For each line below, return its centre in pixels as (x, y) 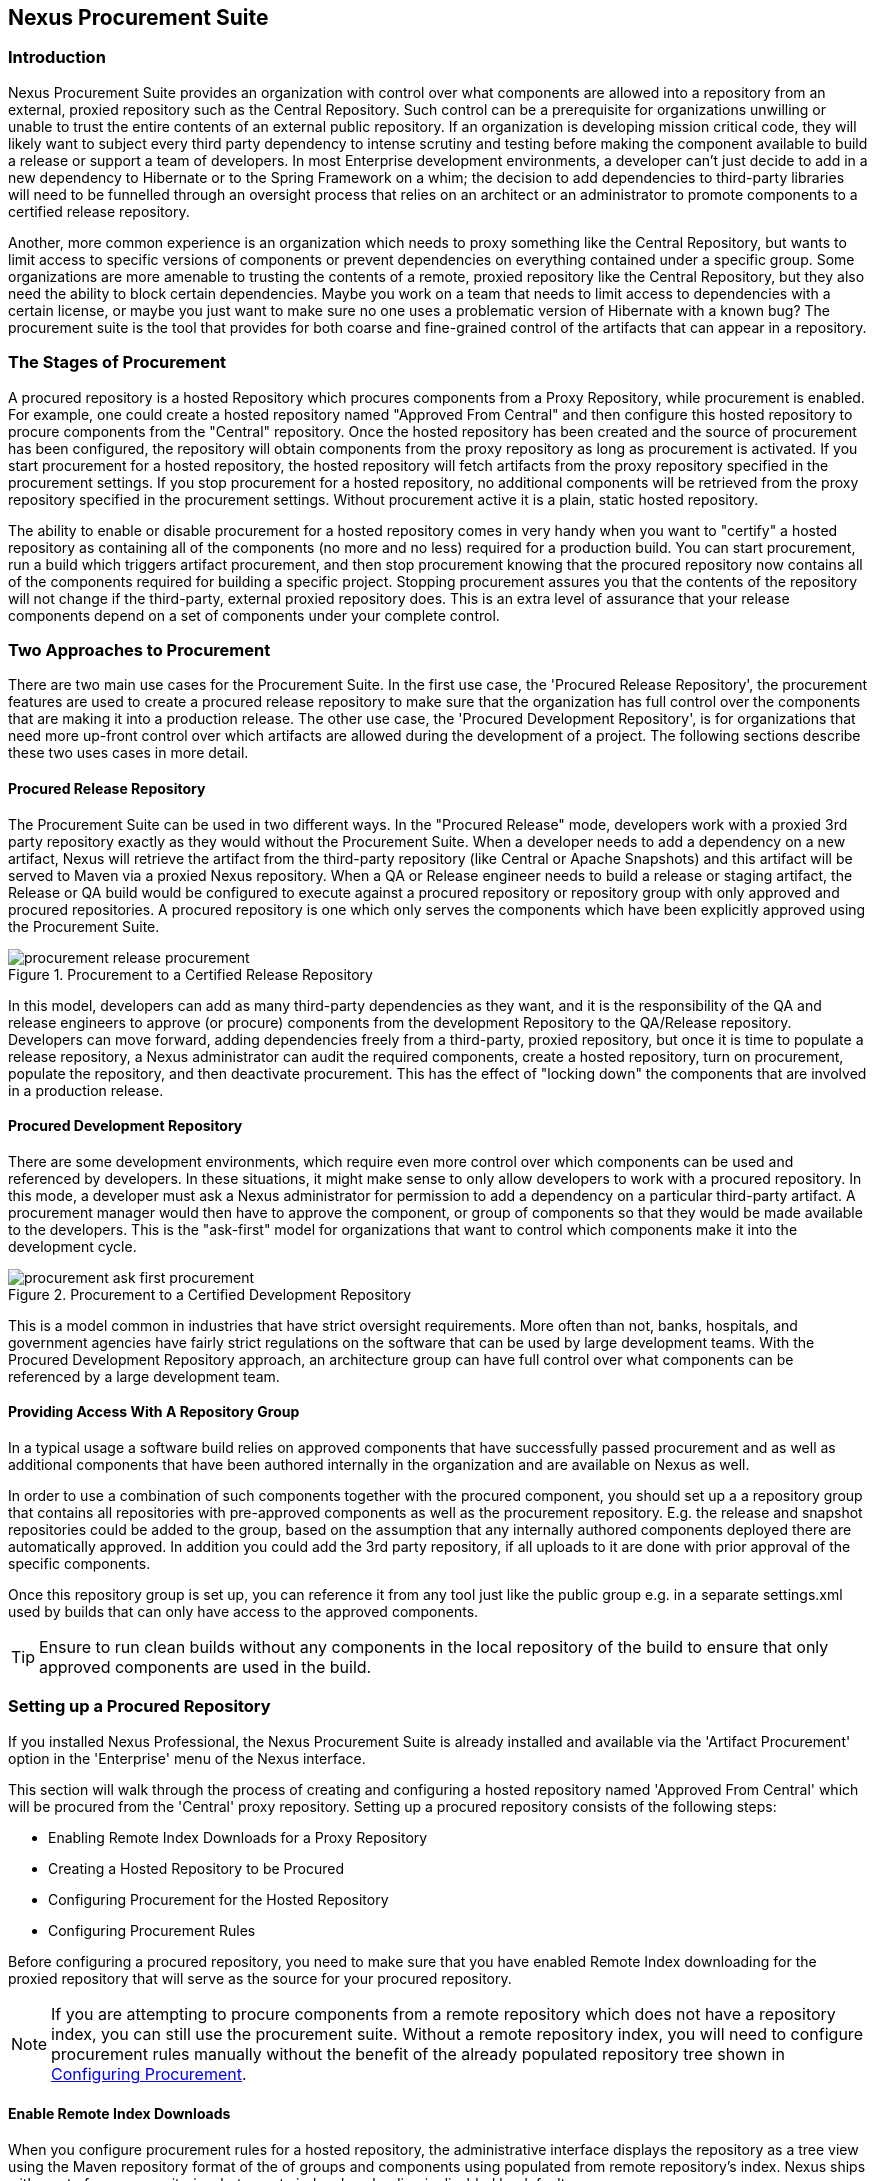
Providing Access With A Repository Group (154, 1412)
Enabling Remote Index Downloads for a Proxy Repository (238, 1837)
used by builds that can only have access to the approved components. (243, 1611)
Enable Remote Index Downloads (119, 2114)
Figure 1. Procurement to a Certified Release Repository (190, 974)
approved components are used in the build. (205, 1666)
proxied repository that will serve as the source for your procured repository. (260, 1978)
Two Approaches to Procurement (139, 649)
